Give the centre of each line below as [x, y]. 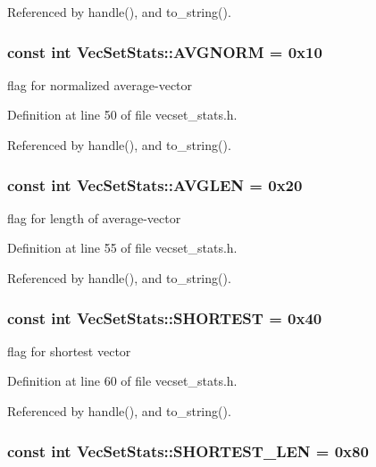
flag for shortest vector [69, 350]
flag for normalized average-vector [100, 84]
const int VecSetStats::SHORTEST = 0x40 [165, 317]
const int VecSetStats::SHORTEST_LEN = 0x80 [188, 450]
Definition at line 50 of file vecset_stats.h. [122, 115]
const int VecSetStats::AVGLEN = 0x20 [155, 184]
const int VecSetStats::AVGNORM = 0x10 [165, 51]
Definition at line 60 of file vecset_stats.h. [122, 381]
